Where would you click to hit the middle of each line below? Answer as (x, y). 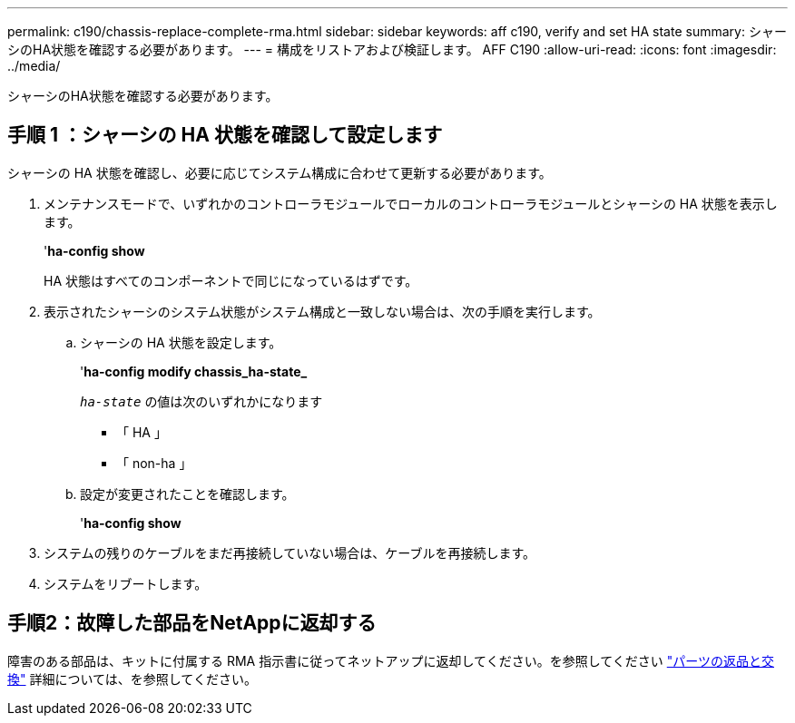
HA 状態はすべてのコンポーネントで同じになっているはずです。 (231, 280)
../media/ (34, 66)
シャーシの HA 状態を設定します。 (181, 342)
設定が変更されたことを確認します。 (187, 493)
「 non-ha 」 (154, 463)
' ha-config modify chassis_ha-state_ (194, 371)
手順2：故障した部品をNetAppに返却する (192, 623)
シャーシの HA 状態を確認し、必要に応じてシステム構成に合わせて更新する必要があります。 (280, 172)
